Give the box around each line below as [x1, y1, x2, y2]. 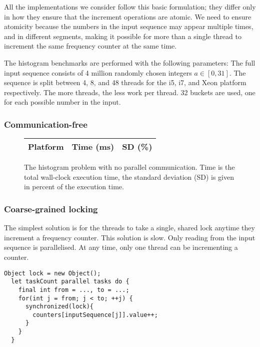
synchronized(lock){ [25, 303, 93, 310]
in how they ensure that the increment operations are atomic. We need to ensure [4, 11, 251, 22]
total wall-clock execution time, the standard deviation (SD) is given [24, 171, 234, 182]
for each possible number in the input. [4, 97, 121, 107]
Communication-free [4, 118, 87, 130]
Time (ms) [71, 141, 114, 153]
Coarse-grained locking [4, 202, 98, 215]
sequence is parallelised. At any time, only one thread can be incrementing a [4, 242, 238, 252]
